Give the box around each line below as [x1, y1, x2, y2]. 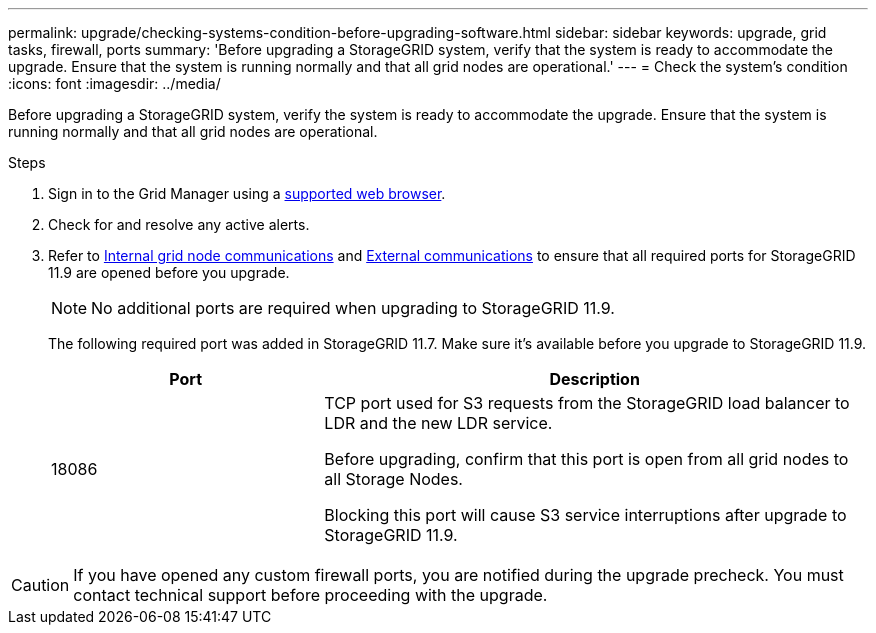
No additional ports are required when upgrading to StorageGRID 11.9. [91, 298, 615, 318]
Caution [11, 575, 70, 595]
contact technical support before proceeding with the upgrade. [73, 585, 548, 605]
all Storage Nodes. [324, 469, 463, 489]
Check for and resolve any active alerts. [48, 216, 310, 233]
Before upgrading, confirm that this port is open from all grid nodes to [324, 449, 849, 469]
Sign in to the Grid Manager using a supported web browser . [48, 185, 446, 202]
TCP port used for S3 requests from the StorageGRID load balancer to [324, 393, 850, 413]
